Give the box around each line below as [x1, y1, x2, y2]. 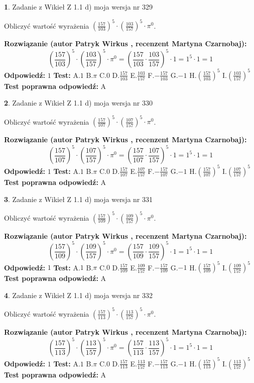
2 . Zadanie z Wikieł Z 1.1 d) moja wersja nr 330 [4, 98, 153, 108]
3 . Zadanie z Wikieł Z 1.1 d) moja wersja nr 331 [4, 194, 153, 204]
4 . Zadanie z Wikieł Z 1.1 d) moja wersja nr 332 [4, 290, 153, 300]
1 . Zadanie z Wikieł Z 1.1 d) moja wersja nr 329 [4, 2, 153, 12]
